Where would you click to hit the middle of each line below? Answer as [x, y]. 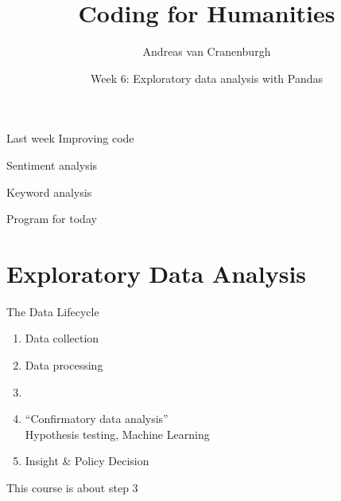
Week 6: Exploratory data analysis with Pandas [206, 78]
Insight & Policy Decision [87, 461]
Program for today [52, 219]
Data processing [64, 365]
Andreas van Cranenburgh [207, 51]
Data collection [62, 338]
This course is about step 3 [72, 487]
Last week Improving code [70, 138]
